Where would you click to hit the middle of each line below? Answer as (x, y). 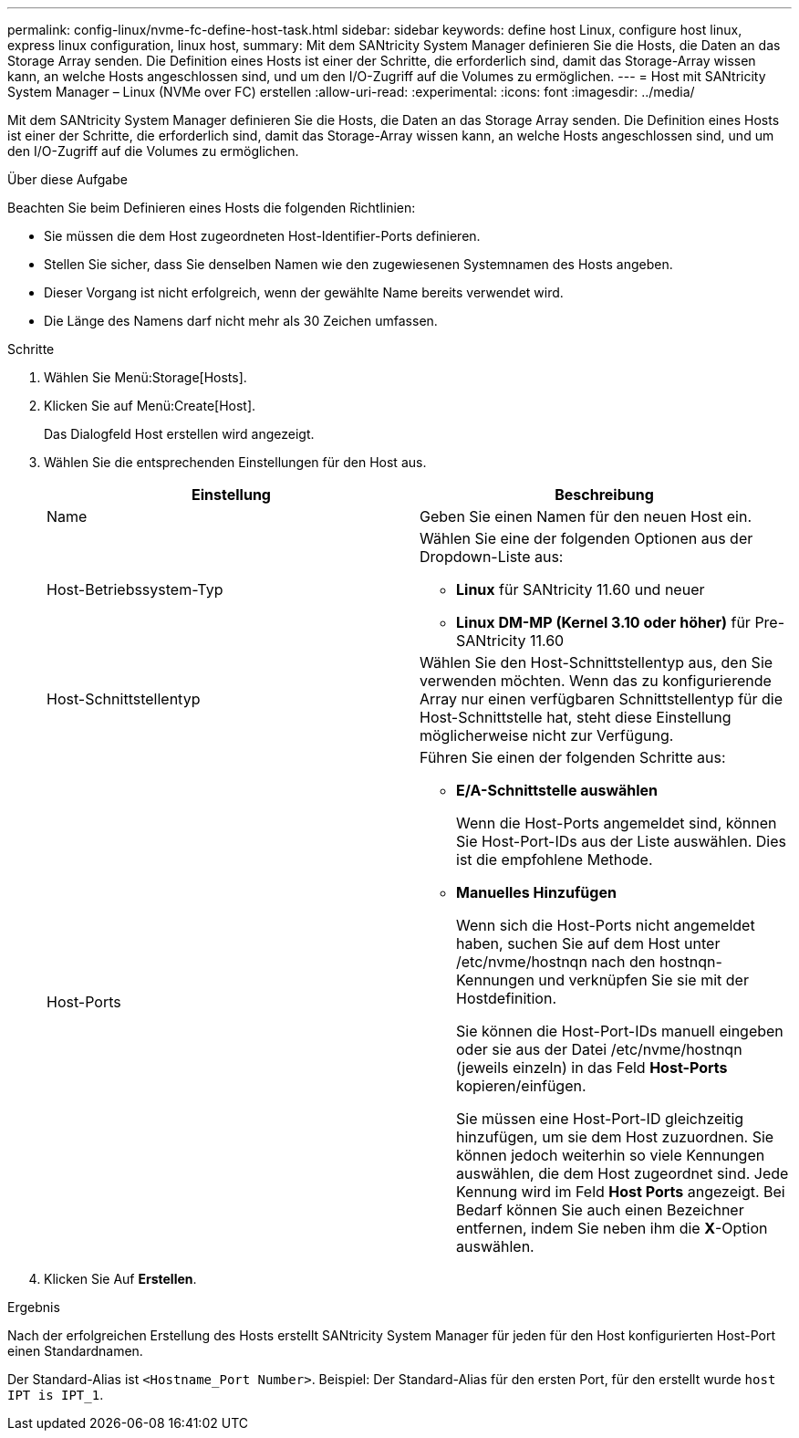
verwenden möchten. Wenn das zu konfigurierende (596, 681)
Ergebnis (34, 1307)
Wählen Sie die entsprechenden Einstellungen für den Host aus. (235, 462)
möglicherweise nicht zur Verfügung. (547, 735)
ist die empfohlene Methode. (555, 860)
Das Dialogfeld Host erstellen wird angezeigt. (179, 434)
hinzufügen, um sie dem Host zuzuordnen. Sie (615, 1137)
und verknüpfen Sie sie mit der (643, 980)
